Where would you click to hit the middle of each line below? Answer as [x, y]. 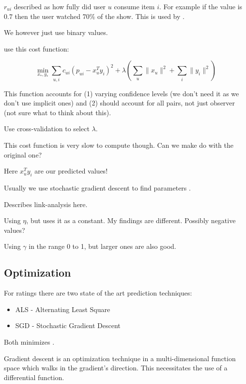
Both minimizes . [29, 342]
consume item [134, 6]
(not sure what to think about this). [58, 112]
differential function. [34, 377]
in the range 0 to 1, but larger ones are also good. [102, 246]
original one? [23, 154]
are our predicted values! [71, 171]
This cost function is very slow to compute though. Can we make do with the [119, 145]
